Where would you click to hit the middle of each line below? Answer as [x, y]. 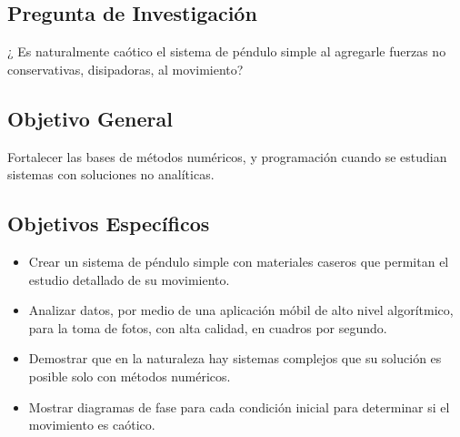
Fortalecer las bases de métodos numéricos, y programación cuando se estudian [227, 156]
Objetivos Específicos [109, 224]
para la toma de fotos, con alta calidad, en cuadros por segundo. [208, 327]
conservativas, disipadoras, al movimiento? [125, 69]
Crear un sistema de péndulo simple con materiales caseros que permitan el [239, 261]
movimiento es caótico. [92, 425]
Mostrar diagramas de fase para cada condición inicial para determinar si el [239, 407]
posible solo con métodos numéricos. [130, 376]
